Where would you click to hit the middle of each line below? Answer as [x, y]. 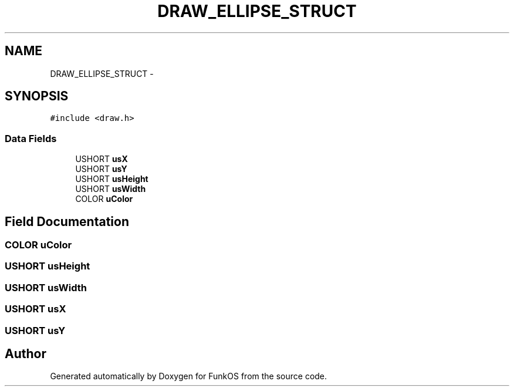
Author [26, 353]
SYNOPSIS [37, 96]
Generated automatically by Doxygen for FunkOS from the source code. [189, 376]
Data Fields [31, 138]
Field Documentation [67, 221]
